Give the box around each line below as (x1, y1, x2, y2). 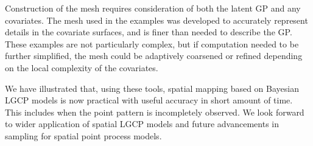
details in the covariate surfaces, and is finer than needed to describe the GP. (5, 26, 292, 38)
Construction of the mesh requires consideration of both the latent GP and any (5, 2, 301, 14)
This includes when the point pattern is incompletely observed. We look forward (5, 105, 304, 118)
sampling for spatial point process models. (5, 129, 162, 142)
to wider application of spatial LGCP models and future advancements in (5, 117, 279, 130)
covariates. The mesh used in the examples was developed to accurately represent (5, 13, 308, 26)
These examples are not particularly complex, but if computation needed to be (5, 37, 299, 50)
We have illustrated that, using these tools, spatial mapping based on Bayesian (5, 82, 299, 94)
